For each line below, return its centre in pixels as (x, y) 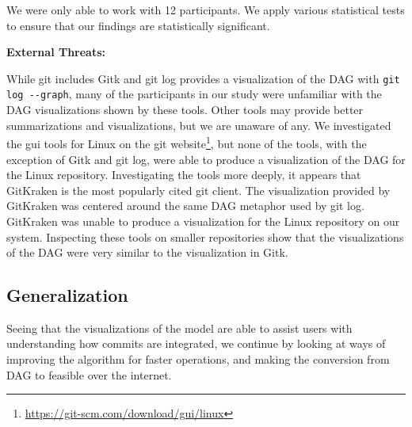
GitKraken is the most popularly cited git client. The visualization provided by (198, 190)
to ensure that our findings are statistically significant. (138, 25)
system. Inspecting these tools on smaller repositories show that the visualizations (205, 236)
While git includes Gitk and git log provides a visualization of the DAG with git (203, 78)
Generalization (67, 295)
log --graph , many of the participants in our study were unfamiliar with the (194, 94)
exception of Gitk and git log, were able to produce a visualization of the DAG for (206, 159)
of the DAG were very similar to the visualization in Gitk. (147, 252)
